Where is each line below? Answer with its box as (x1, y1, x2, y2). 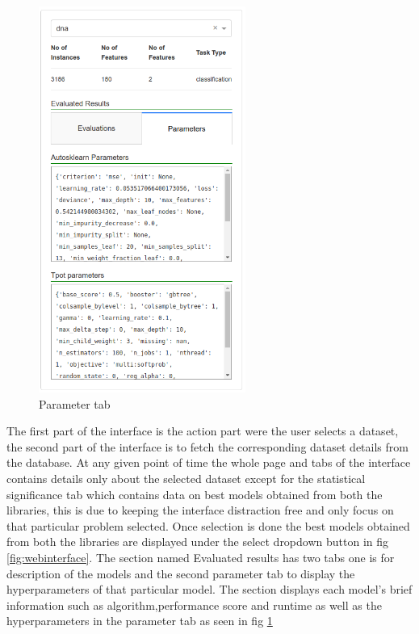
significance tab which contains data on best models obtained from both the (6, 485, 383, 502)
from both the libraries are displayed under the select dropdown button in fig (6, 533, 389, 550)
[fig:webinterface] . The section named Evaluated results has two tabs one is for (6, 548, 395, 565)
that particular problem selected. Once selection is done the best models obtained (6, 517, 410, 534)
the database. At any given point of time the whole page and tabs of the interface (6, 454, 411, 471)
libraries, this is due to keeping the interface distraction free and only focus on (6, 502, 394, 519)
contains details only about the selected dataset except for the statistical (6, 469, 366, 486)
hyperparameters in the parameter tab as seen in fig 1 (6, 612, 273, 629)
